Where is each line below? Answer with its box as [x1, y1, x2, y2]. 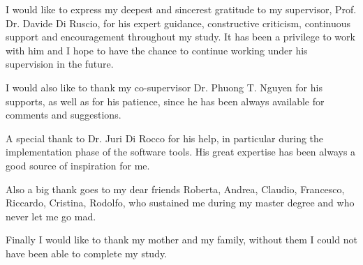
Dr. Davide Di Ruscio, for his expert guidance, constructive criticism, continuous [6, 15, 351, 30]
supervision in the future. [6, 56, 114, 71]
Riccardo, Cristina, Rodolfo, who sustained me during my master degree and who [6, 195, 355, 210]
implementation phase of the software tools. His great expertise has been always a [6, 144, 356, 159]
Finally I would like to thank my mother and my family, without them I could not [6, 232, 357, 247]
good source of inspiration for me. [6, 158, 150, 172]
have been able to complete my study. [6, 245, 168, 260]
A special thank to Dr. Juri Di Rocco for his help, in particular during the [6, 130, 324, 145]
